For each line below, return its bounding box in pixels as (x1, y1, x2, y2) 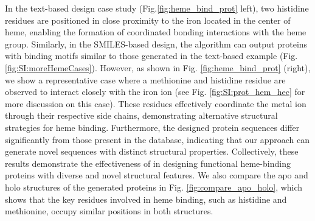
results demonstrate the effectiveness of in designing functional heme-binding (5, 156, 291, 169)
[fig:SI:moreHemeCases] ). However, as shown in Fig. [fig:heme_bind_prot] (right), (5, 61, 311, 74)
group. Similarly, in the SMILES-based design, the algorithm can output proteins (5, 37, 308, 50)
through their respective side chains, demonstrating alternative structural (5, 109, 278, 122)
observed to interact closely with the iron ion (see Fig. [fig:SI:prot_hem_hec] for (5, 85, 305, 98)
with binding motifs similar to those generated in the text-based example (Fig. (5, 49, 298, 62)
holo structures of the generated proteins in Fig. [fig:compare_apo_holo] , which (5, 180, 303, 193)
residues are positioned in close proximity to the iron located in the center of (5, 13, 291, 26)
